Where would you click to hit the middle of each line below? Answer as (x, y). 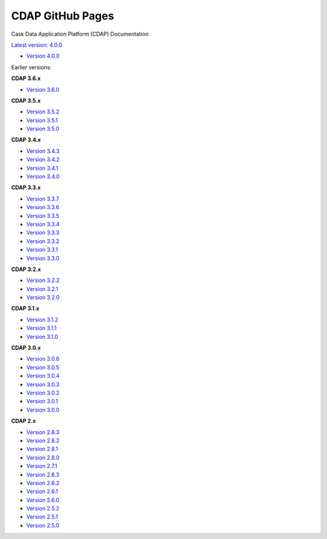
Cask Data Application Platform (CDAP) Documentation (80, 34)
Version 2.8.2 (43, 440)
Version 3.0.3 (43, 384)
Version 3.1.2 (42, 320)
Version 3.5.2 (43, 112)
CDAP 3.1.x (25, 309)
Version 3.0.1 (42, 401)
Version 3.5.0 (43, 129)
